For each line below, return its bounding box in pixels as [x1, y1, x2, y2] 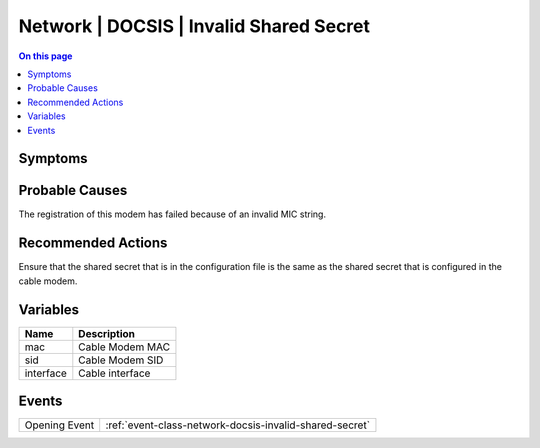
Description [78, 326, 135, 340]
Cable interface [78, 366, 151, 380]
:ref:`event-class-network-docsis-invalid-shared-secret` [105, 418, 370, 432]
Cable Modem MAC [78, 340, 170, 354]
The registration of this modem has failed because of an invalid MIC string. [18, 208, 327, 220]
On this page [18, 50, 73, 62]
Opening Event [24, 418, 95, 432]
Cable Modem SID [78, 353, 164, 367]
